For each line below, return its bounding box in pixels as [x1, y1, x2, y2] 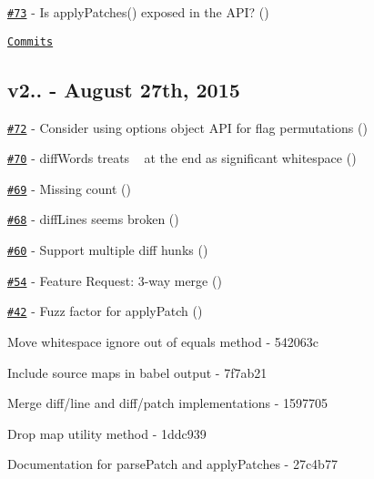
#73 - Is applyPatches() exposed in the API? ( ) [7, 3, 269, 21]
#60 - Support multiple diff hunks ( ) [7, 240, 208, 260]
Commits [7, 35, 54, 48]
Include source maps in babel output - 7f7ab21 [7, 362, 268, 382]
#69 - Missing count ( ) [7, 178, 131, 198]
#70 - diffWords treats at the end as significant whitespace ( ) [7, 148, 357, 168]
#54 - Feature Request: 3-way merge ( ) [7, 270, 222, 290]
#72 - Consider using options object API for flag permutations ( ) [7, 117, 368, 137]
